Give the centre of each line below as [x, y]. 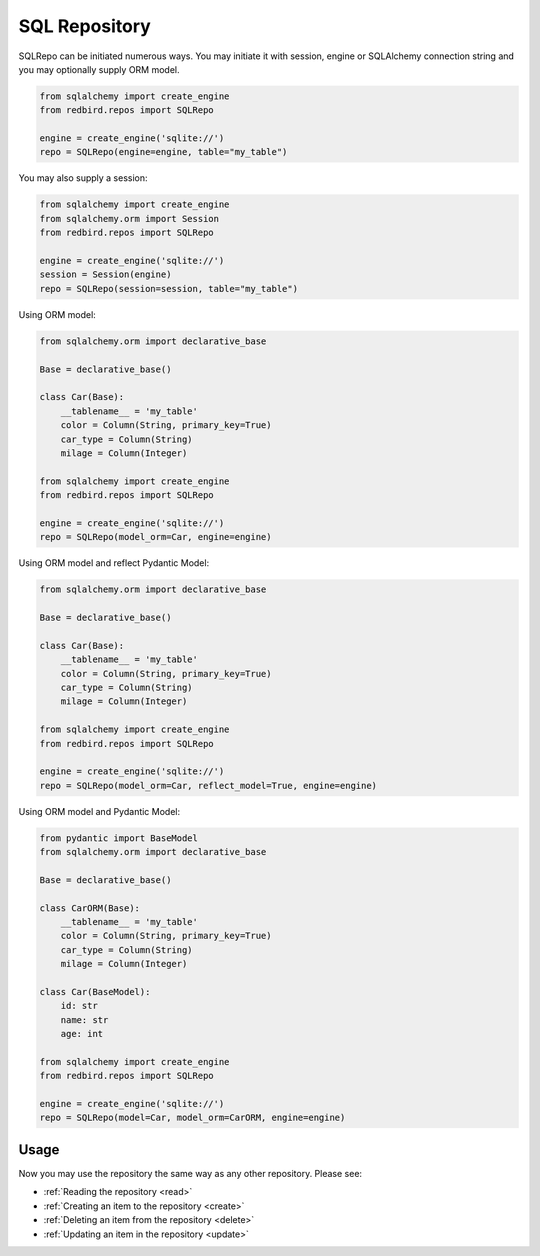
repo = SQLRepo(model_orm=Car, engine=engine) [155, 537]
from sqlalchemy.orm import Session [129, 218]
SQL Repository [85, 26]
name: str [84, 1019]
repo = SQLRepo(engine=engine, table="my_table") [163, 152]
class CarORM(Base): [89, 908]
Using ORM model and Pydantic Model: [99, 811]
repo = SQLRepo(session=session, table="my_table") [169, 288]
